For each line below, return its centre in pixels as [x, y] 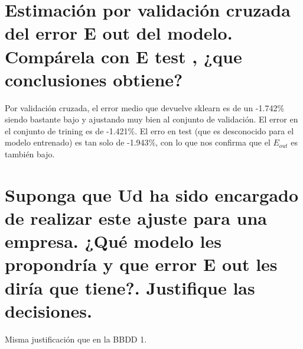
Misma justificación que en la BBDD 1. [76, 339]
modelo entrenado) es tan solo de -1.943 [77, 142]
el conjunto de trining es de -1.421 [66, 130]
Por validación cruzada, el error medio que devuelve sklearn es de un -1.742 [141, 107]
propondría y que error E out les [141, 264]
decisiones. [48, 310]
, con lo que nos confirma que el [213, 142]
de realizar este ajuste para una [136, 218]
